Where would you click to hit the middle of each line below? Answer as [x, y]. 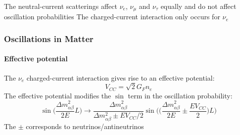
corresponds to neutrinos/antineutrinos [85, 126]
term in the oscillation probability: [180, 95]
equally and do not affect [198, 6]
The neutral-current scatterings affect [61, 6]
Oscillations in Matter [49, 38]
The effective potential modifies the [58, 95]
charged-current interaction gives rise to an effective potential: [120, 77]
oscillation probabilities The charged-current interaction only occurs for [112, 17]
